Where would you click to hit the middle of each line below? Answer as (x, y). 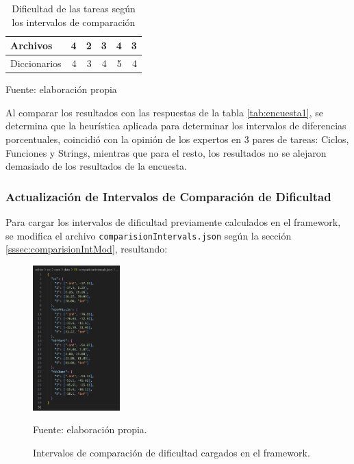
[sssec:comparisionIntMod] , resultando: (87, 249)
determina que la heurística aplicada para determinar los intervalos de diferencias (176, 126)
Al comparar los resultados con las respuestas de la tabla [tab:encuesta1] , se (164, 112)
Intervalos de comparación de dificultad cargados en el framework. (172, 453)
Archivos (31, 46)
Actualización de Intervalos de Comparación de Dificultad (168, 196)
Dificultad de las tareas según (74, 8)
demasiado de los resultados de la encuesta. (96, 166)
